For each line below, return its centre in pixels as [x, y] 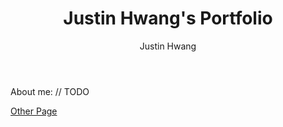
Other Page [34, 111]
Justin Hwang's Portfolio [168, 18]
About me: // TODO [50, 91]
